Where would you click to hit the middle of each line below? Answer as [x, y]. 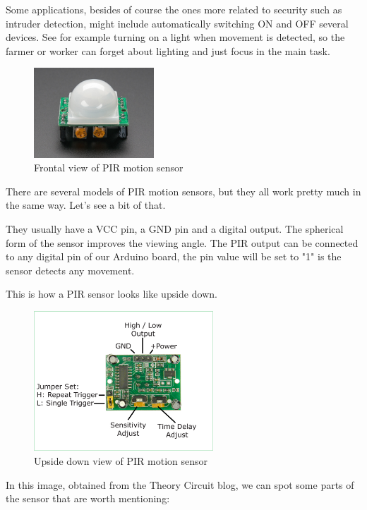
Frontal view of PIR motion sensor [109, 168]
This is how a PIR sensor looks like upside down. [112, 294]
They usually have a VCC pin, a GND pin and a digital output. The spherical [175, 228]
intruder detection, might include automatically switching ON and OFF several [177, 23]
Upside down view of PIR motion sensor [121, 460]
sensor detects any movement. [70, 270]
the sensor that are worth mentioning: [88, 498]
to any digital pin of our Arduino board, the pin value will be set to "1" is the [174, 256]
